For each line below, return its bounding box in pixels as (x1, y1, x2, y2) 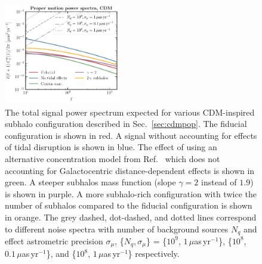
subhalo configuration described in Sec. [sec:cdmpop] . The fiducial (5, 117, 247, 130)
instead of (201, 176, 237, 188)
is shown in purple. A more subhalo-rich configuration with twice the (5, 187, 257, 200)
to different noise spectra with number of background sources (5, 222, 229, 235)
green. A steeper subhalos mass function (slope (5, 176, 176, 188)
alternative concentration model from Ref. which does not (5, 152, 220, 164)
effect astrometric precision (5, 234, 103, 247)
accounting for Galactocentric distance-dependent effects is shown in (5, 164, 255, 176)
